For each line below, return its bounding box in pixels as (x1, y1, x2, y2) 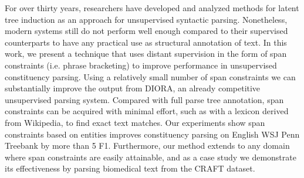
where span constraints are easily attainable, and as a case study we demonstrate (5, 150, 296, 163)
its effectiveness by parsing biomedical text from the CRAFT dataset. (5, 162, 255, 174)
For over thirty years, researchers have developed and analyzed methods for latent (5, 2, 299, 13)
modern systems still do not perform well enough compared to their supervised (5, 25, 288, 37)
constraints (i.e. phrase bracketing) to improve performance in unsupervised (5, 59, 277, 71)
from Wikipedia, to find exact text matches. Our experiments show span (5, 116, 265, 128)
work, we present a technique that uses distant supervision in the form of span (5, 47, 287, 60)
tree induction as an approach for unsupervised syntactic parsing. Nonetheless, (5, 13, 288, 25)
